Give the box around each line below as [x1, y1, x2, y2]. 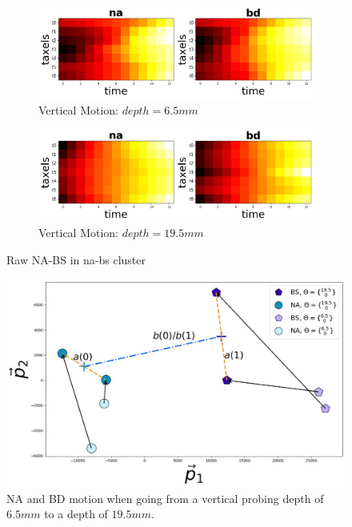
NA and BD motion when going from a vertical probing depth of [6, 489, 324, 506]
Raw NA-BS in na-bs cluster [6, 251, 146, 268]
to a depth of [44, 505, 108, 522]
